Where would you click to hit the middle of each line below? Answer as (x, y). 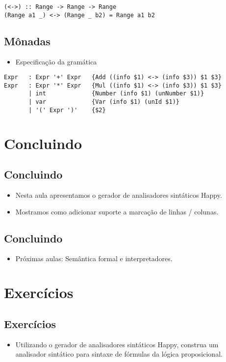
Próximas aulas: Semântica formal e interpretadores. (94, 258)
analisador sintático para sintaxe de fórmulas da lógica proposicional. (119, 354)
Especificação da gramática (56, 61)
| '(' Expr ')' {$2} (67, 110)
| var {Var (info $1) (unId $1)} (104, 102)
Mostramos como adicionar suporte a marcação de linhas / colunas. (117, 211)
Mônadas (27, 41)
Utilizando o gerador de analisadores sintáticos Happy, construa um (117, 344)
